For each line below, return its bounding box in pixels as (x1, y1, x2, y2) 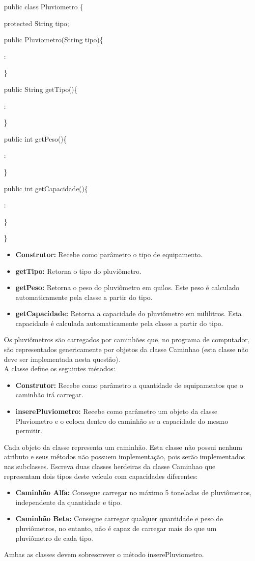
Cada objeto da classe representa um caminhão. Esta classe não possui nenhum (4, 442, 243, 452)
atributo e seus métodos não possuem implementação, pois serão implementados (4, 451, 245, 462)
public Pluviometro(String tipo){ (4, 34, 103, 45)
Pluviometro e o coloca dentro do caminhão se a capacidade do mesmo (15, 415, 228, 426)
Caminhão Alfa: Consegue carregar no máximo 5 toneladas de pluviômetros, (15, 487, 252, 498)
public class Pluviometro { (4, 1, 84, 11)
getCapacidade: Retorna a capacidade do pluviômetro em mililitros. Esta (15, 308, 242, 319)
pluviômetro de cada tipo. (15, 532, 93, 543)
